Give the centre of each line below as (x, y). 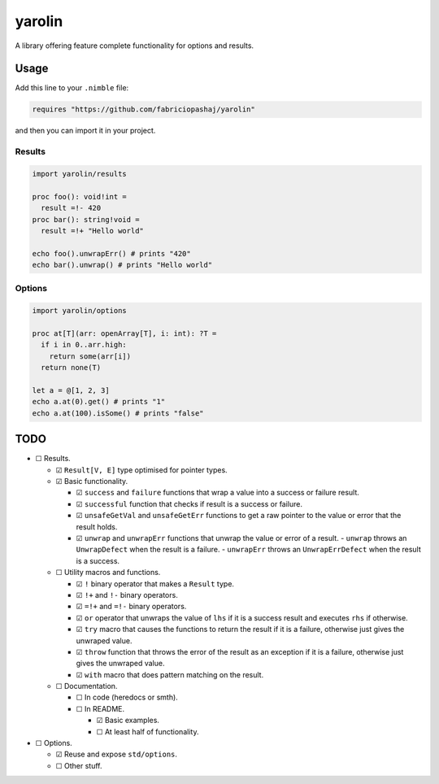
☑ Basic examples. (128, 721)
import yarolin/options (80, 311)
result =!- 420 (71, 208)
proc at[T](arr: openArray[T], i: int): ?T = (124, 334)
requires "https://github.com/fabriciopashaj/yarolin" (143, 109)
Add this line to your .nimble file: (72, 88)
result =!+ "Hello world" (92, 231)
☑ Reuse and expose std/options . (117, 754)
